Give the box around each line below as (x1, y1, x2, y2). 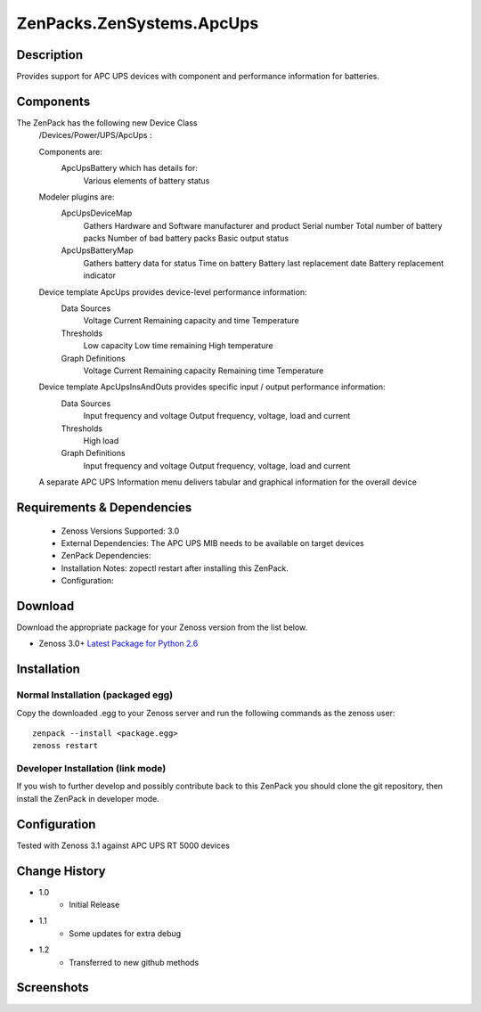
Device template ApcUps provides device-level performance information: (38, 286, 307, 298)
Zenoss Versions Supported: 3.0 (61, 526, 180, 536)
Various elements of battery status (83, 175, 210, 186)
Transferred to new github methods (69, 957, 200, 967)
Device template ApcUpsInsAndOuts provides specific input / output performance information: (38, 381, 387, 392)
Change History (16, 863, 106, 878)
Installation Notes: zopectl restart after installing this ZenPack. (61, 562, 289, 574)
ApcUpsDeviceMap (61, 208, 133, 218)
